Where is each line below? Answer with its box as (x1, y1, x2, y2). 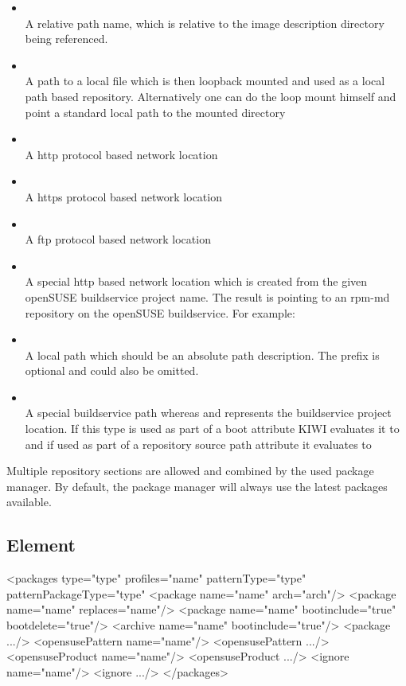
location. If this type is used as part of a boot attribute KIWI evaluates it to (25, 420, 400, 437)
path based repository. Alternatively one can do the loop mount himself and (25, 88, 396, 104)
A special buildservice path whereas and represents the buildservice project (25, 404, 392, 421)
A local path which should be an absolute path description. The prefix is (25, 346, 380, 363)
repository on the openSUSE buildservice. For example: (25, 304, 295, 321)
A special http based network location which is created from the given (25, 273, 368, 290)
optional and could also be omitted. (25, 362, 199, 379)
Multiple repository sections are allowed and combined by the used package (6, 462, 374, 479)
